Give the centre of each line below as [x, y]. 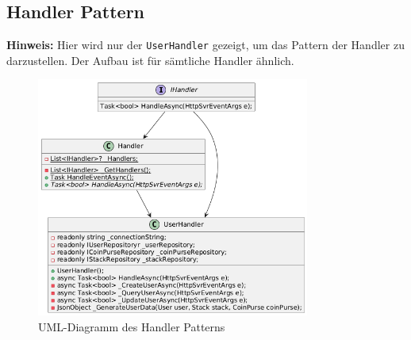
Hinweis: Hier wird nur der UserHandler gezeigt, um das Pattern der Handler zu [205, 45]
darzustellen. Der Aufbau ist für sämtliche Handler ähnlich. [150, 60]
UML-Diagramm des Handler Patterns [132, 327]
